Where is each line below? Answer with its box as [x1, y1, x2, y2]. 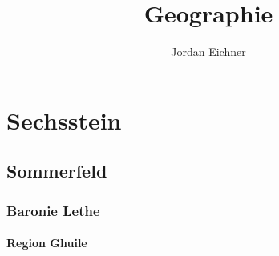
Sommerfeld [6, 158, 107, 183]
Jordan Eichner [171, 43, 246, 60]
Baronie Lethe [6, 200, 100, 220]
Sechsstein [6, 103, 122, 136]
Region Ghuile [6, 234, 87, 251]
